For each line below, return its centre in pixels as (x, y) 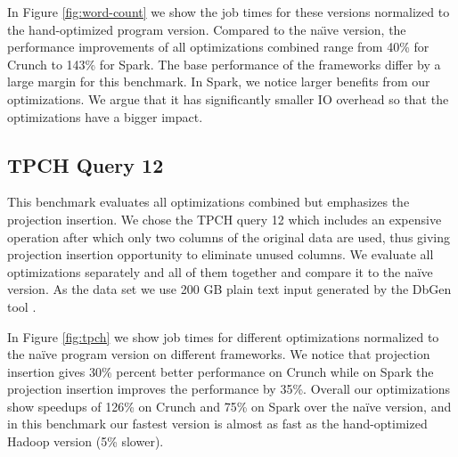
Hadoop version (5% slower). (86, 441)
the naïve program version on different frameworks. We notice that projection (219, 354)
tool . (22, 306)
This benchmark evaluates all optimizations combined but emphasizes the (209, 202)
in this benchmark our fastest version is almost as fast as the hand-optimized (217, 424)
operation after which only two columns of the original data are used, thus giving (229, 237)
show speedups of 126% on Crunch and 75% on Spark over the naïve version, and (229, 406)
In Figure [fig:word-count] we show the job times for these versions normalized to (229, 12)
